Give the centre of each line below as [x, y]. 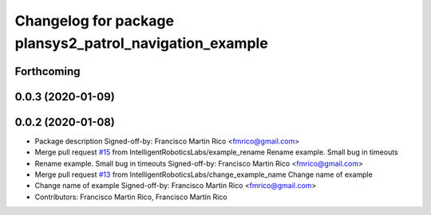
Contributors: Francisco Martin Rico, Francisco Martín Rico [131, 197]
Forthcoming [47, 71]
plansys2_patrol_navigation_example [142, 43]
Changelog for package [95, 21]
